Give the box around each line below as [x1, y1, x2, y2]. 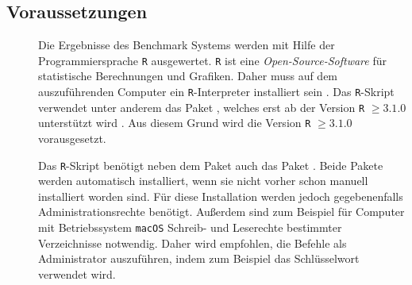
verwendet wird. [38, 265, 116, 282]
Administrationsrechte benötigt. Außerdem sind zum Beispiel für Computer [38, 203, 405, 220]
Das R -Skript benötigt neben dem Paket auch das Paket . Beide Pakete [38, 156, 383, 173]
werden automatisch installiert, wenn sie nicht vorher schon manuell [38, 172, 368, 189]
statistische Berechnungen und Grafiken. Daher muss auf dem [38, 67, 338, 84]
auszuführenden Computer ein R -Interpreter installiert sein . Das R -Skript [38, 83, 395, 100]
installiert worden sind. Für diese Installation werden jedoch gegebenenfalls [38, 187, 403, 204]
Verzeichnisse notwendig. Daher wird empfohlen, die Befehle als [38, 234, 347, 251]
